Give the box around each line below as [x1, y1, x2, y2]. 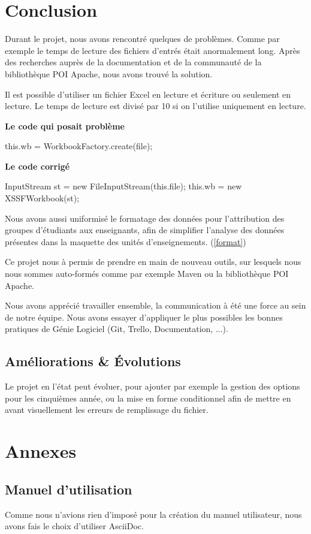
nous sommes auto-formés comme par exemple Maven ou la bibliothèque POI [5, 267, 289, 280]
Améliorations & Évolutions [5, 352, 181, 370]
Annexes [5, 439, 77, 463]
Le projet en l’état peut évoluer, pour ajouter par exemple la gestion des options [5, 380, 300, 393]
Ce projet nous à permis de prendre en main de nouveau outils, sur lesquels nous [5, 255, 301, 268]
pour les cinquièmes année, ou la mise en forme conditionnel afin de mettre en [5, 391, 291, 404]
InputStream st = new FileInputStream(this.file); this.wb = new [5, 180, 242, 192]
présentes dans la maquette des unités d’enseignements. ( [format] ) [5, 235, 246, 248]
